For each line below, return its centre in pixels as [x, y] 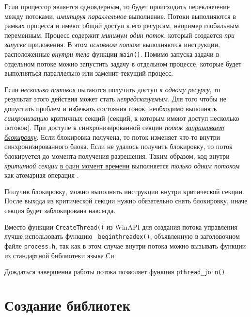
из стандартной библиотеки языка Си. [60, 255]
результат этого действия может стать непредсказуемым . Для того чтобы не [116, 99]
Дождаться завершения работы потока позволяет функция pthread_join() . [116, 272]
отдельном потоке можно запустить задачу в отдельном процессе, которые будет [123, 63]
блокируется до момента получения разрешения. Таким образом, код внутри [117, 156]
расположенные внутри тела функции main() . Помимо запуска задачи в [112, 54]
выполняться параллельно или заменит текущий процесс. [89, 73]
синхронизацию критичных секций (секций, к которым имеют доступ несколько [122, 118]
